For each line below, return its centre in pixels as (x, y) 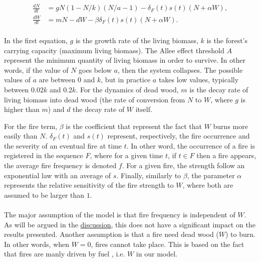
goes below (95, 70)
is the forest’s (227, 40)
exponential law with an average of (58, 175)
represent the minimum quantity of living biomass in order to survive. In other (125, 60)
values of (17, 80)
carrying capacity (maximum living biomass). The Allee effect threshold (114, 50)
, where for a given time (126, 155)
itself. (144, 109)
